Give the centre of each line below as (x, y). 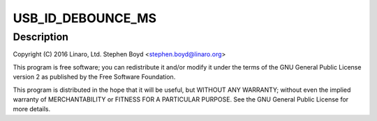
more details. (32, 109)
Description (41, 37)
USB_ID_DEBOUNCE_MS (85, 18)
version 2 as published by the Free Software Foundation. (94, 77)
